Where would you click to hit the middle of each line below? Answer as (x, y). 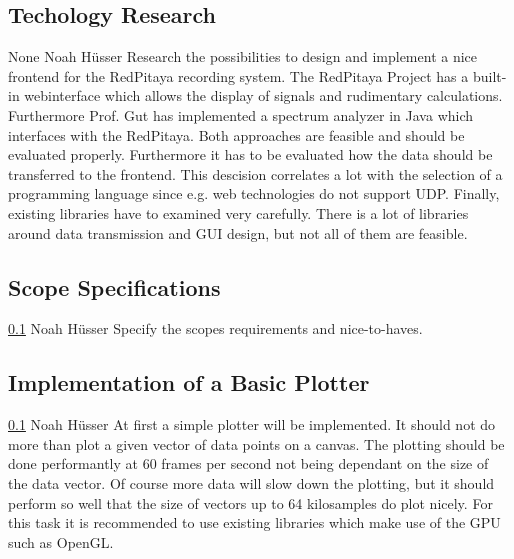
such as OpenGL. (61, 541)
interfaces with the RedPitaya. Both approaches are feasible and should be (236, 134)
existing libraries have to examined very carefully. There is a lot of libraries (238, 212)
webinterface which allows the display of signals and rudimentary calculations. (263, 95)
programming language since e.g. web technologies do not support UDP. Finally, (254, 193)
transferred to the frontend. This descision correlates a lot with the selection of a (255, 173)
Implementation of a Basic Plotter (189, 382)
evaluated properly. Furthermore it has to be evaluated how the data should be (250, 154)
